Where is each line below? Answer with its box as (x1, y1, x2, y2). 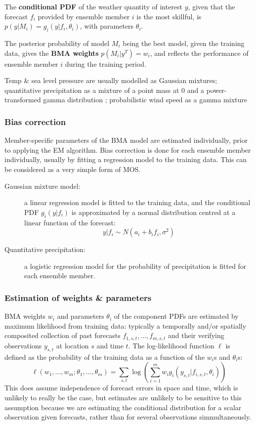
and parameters (57, 311, 104, 321)
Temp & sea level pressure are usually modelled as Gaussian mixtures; (4, 75, 217, 85)
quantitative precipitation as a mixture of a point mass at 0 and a (4, 85, 204, 95)
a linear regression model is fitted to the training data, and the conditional (24, 197, 251, 208)
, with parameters (80, 21, 134, 31)
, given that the (188, 1, 235, 11)
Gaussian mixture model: (4, 180, 81, 191)
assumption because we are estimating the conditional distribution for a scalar (4, 402, 242, 412)
